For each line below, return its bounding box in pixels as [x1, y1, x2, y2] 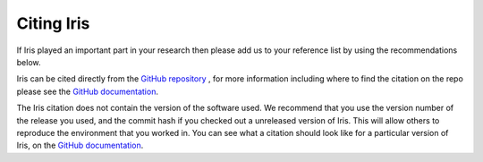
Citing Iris [16, 13, 90, 33]
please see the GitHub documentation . [16, 86, 158, 97]
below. [16, 56, 41, 67]
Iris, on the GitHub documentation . [16, 140, 144, 151]
